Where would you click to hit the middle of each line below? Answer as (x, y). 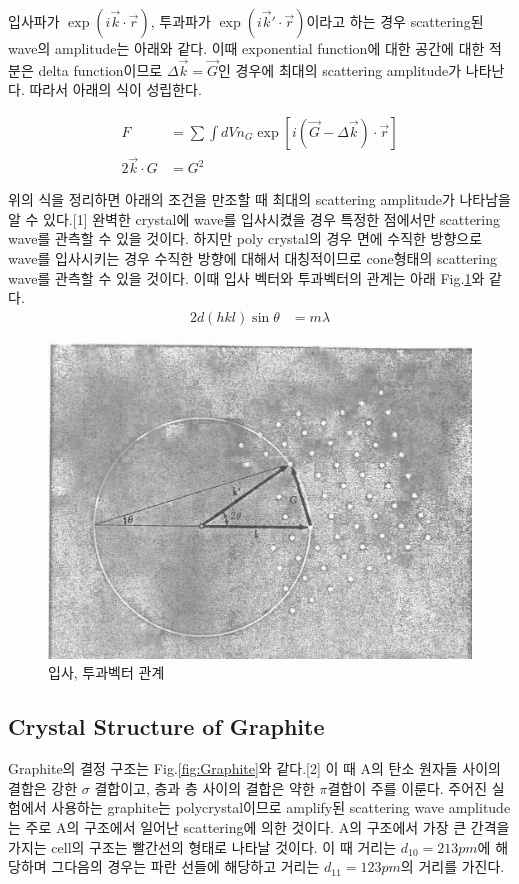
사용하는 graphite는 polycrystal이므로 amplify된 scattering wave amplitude (281, 807)
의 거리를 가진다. (452, 866)
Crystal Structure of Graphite (166, 726)
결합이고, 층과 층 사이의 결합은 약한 (204, 787)
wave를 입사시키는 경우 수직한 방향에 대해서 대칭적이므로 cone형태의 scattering (252, 258)
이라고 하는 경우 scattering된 (395, 21)
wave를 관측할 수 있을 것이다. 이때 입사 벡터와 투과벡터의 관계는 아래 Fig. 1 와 (246, 277)
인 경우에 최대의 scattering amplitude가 (340, 69)
